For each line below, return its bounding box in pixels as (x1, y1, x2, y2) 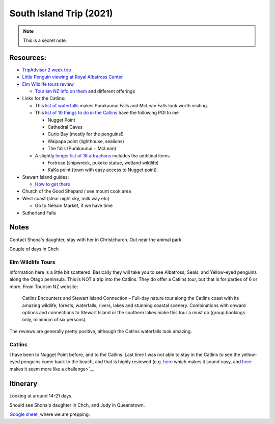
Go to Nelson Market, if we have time (35, 202, 113, 209)
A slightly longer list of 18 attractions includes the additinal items (35, 152, 170, 158)
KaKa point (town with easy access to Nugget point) (47, 167, 157, 173)
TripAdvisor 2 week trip (22, 66, 71, 73)
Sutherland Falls (22, 209, 56, 216)
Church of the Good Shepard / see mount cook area (22, 188, 131, 194)
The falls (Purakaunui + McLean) (47, 146, 117, 152)
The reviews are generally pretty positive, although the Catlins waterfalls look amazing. (9, 328, 192, 334)
